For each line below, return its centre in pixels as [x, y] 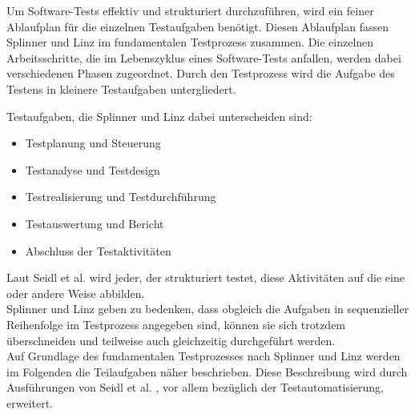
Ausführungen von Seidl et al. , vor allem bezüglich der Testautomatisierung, [195, 387]
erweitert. [30, 402]
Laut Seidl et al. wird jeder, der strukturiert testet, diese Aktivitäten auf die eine [205, 277]
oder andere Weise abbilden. [76, 293]
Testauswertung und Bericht [95, 223]
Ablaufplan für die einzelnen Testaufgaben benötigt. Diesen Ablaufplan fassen [198, 26]
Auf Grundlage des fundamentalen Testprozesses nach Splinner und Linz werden [203, 356]
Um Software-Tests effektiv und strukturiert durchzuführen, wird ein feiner [190, 10]
